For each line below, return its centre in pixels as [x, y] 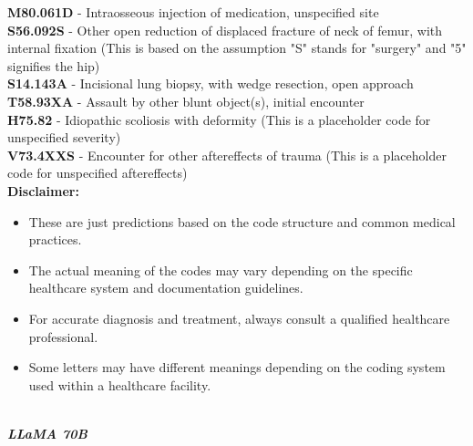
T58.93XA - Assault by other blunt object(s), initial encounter [186, 101]
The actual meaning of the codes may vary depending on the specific [221, 270]
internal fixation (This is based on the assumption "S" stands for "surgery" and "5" [237, 48]
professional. [63, 336]
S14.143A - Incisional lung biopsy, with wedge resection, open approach [211, 83]
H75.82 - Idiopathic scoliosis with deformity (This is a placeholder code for [219, 119]
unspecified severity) [64, 137]
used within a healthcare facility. [120, 384]
